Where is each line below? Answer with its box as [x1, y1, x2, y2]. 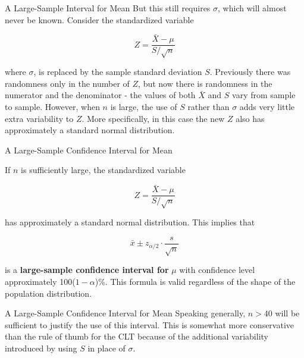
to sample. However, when [5, 101, 100, 113]
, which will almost [218, 2, 287, 14]
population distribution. [5, 287, 92, 299]
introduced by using [5, 342, 77, 354]
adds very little [239, 101, 295, 113]
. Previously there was [209, 65, 291, 78]
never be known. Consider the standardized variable [5, 13, 194, 26]
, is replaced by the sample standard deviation [33, 65, 202, 78]
